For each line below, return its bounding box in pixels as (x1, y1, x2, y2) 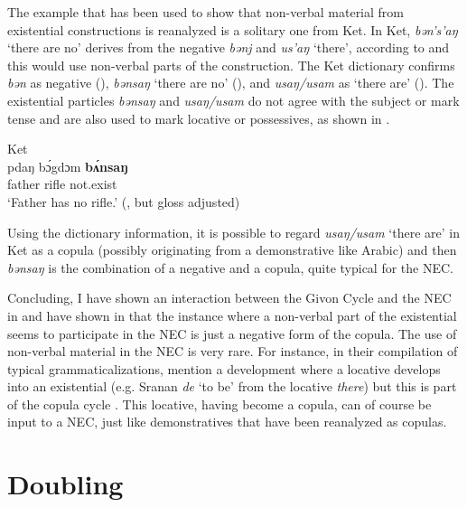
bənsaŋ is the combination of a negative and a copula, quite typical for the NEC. (7, 258, 453, 277)
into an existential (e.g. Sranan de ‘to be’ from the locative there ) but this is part (7, 377, 457, 396)
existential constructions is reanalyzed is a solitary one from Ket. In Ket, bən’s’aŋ (7, 20, 458, 39)
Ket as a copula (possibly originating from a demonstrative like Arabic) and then (7, 240, 457, 259)
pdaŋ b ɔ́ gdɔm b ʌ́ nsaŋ (7, 156, 128, 175)
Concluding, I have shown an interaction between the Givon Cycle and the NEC (7, 288, 452, 307)
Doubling (7, 465, 124, 502)
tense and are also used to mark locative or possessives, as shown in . (7, 108, 390, 127)
